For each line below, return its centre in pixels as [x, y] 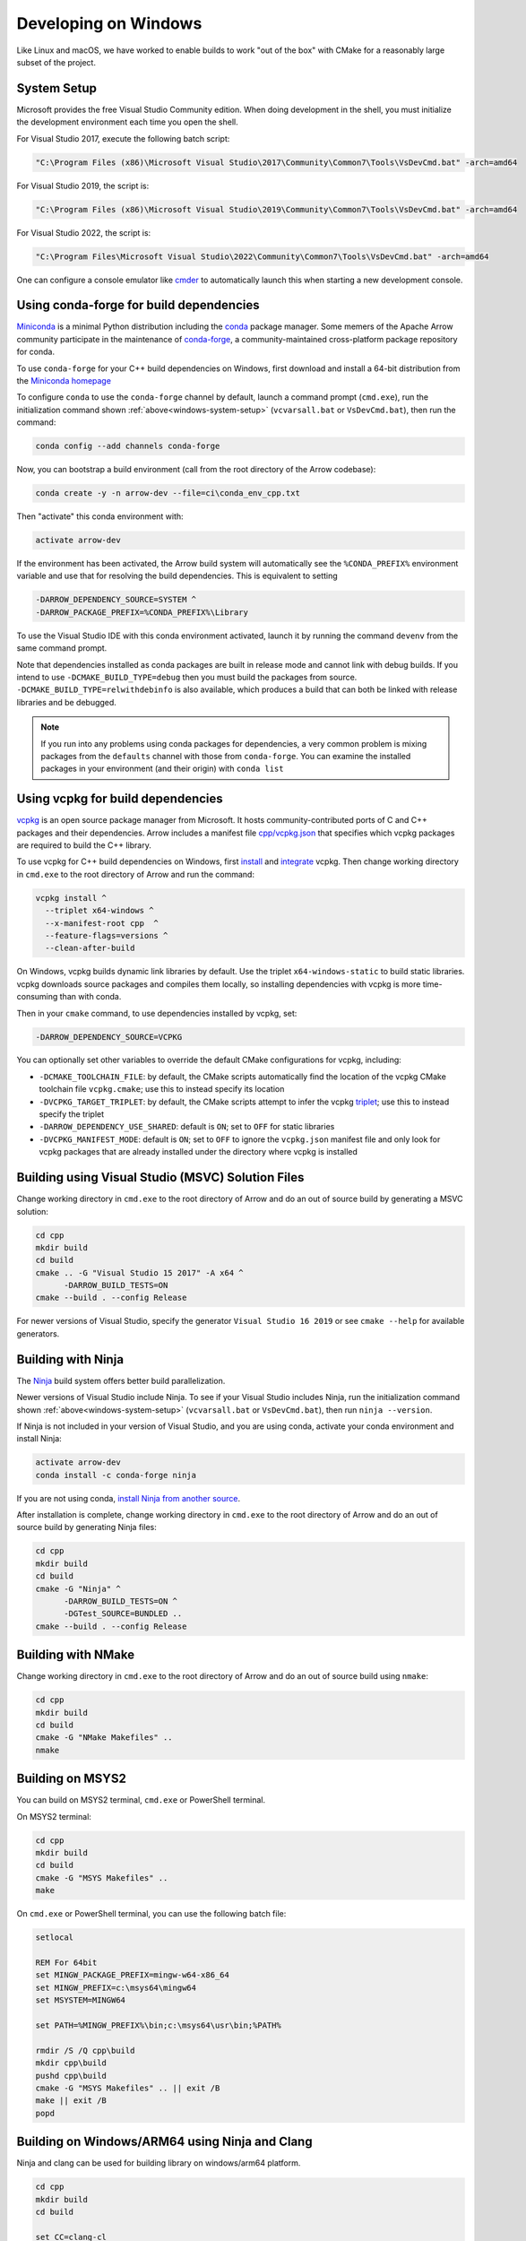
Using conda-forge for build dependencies [138, 305]
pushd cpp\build [71, 2076]
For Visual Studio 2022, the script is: [84, 232]
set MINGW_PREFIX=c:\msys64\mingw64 [116, 1987]
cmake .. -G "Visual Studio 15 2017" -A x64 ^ [139, 1272]
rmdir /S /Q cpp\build [85, 2050]
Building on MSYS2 [72, 1779]
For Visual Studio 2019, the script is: [83, 186]
